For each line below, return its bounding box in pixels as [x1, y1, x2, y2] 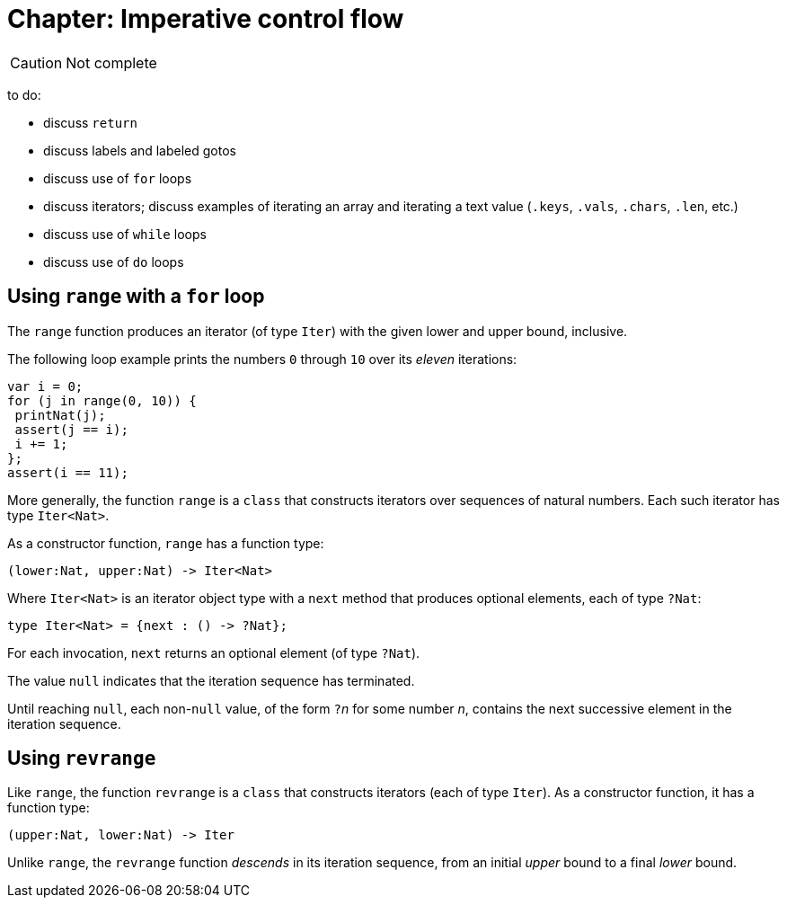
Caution [10, 53, 63, 72]
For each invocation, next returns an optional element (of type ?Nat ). [7, 644, 420, 661]
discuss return [43, 114, 137, 130]
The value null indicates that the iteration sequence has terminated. [7, 672, 415, 688]
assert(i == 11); [7, 465, 128, 480]
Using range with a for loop [7, 285, 265, 308]
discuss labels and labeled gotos [43, 142, 236, 158]
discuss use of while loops [43, 226, 207, 242]
